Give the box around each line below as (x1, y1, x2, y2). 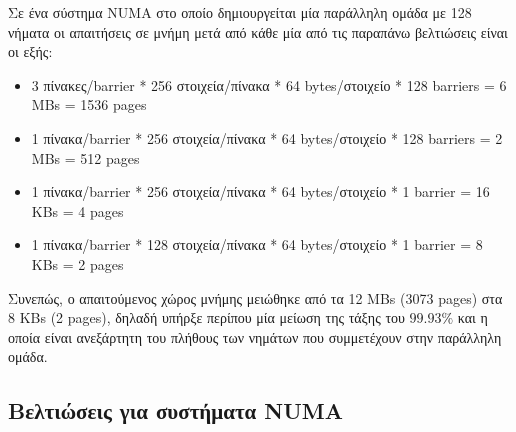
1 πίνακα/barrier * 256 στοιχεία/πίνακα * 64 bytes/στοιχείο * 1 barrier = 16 (31, 181, 490, 202)
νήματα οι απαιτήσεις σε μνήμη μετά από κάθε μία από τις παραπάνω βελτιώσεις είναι (8, 21, 508, 42)
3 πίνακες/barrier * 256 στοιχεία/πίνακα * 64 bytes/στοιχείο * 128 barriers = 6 (31, 74, 507, 95)
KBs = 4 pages (31, 200, 124, 221)
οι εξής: (8, 41, 53, 62)
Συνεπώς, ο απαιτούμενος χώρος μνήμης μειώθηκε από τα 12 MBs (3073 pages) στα (8, 287, 503, 308)
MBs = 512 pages (31, 147, 140, 168)
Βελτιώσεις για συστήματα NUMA (8, 395, 343, 426)
